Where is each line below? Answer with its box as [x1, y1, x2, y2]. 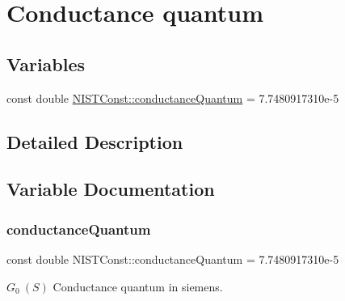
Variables [6, 51, 86, 76]
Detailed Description [6, 129, 183, 154]
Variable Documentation [6, 176, 215, 201]
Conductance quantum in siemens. [53, 278, 223, 295]
